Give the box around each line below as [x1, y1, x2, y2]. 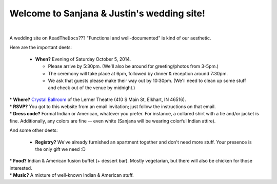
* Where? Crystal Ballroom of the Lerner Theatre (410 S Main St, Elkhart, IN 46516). [9, 96, 186, 103]
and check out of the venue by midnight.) [48, 85, 135, 91]
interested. [9, 165, 33, 171]
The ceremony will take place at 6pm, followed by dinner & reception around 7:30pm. [48, 70, 228, 76]
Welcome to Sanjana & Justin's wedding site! [9, 8, 205, 19]
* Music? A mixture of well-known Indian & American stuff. [9, 172, 134, 178]
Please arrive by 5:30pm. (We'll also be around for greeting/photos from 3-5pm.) [48, 63, 219, 69]
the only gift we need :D [35, 146, 86, 152]
